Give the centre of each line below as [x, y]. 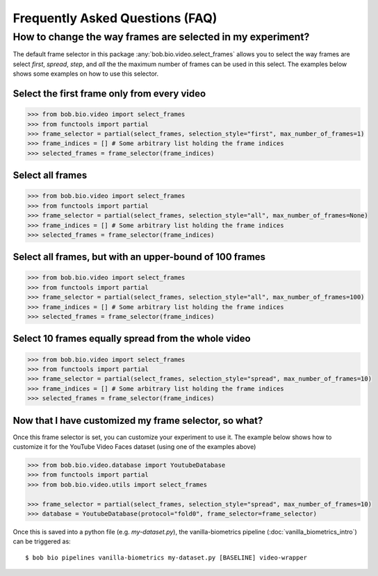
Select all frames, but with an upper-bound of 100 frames [139, 257]
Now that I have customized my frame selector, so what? [138, 420]
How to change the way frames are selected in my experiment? [161, 37]
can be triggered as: [42, 541]
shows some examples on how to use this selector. [86, 74]
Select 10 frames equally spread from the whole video [132, 339]
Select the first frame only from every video [109, 93]
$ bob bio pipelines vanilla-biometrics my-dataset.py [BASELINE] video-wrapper [166, 557]
